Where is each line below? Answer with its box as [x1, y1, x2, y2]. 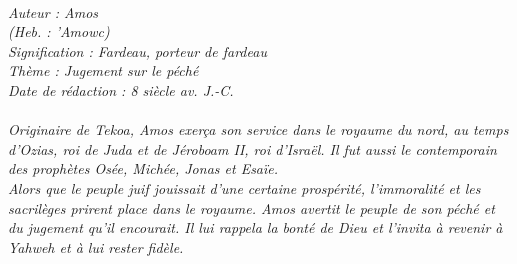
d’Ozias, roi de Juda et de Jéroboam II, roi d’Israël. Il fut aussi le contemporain [8, 138, 497, 159]
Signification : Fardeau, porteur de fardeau [8, 40, 267, 61]
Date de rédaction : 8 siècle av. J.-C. [8, 79, 234, 100]
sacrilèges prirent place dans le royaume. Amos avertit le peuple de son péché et [8, 197, 495, 218]
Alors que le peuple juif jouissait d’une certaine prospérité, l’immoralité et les [8, 177, 481, 198]
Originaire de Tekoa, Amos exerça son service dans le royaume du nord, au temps [8, 119, 509, 140]
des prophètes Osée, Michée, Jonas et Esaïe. [8, 158, 279, 179]
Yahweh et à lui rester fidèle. [8, 236, 184, 257]
